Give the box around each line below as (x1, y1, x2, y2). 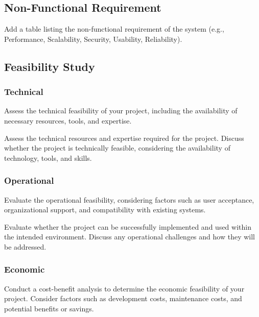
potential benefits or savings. (4, 303, 94, 313)
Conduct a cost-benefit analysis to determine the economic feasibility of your (4, 283, 245, 294)
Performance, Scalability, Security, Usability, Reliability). (4, 33, 182, 44)
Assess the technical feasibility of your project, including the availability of (4, 105, 238, 116)
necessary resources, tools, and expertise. (4, 115, 132, 126)
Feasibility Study (4, 58, 95, 74)
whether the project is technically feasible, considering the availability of (4, 142, 230, 153)
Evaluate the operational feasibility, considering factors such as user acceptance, (4, 194, 254, 205)
